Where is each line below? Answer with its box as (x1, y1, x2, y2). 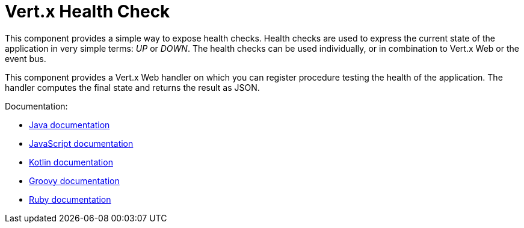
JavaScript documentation (29, 138, 134, 149)
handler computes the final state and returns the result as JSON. (5, 82, 260, 93)
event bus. (5, 53, 46, 64)
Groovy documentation (29, 175, 120, 186)
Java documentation (29, 119, 110, 130)
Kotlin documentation (29, 156, 113, 167)
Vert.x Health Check (5, 1, 170, 22)
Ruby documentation (29, 194, 111, 205)
